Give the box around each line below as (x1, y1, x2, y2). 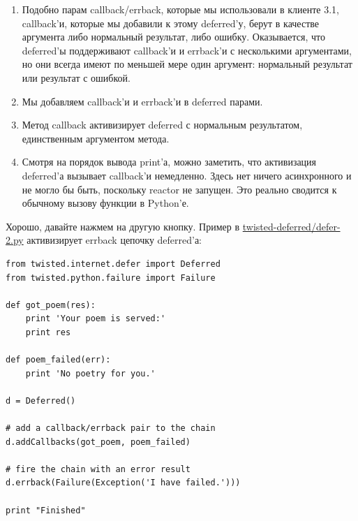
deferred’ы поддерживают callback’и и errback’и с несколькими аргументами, (22, 43, 352, 57)
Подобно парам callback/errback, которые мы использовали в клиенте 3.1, (22, 2, 339, 16)
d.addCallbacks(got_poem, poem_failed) (6, 436, 191, 447)
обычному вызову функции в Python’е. (22, 196, 189, 210)
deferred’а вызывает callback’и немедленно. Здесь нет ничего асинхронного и (22, 168, 352, 182)
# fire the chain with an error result (6, 464, 191, 474)
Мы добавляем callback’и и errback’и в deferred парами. (22, 94, 263, 108)
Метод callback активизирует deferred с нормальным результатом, (22, 117, 303, 132)
